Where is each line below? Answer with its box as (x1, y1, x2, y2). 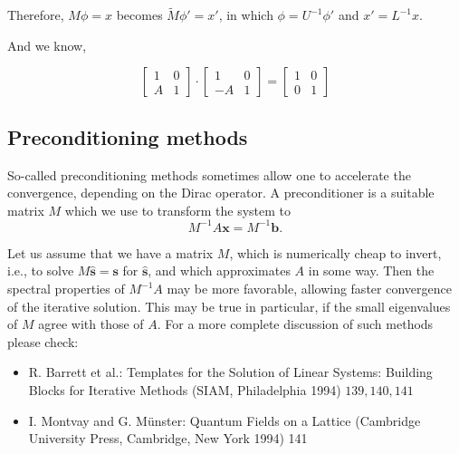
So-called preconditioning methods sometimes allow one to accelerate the (7, 165, 411, 184)
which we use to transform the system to (64, 200, 292, 219)
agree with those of (38, 314, 144, 333)
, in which (218, 5, 273, 24)
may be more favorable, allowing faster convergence (167, 279, 452, 298)
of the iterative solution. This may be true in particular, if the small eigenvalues (7, 296, 451, 315)
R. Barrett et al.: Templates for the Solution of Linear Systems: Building (28, 362, 433, 382)
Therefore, (7, 5, 64, 24)
